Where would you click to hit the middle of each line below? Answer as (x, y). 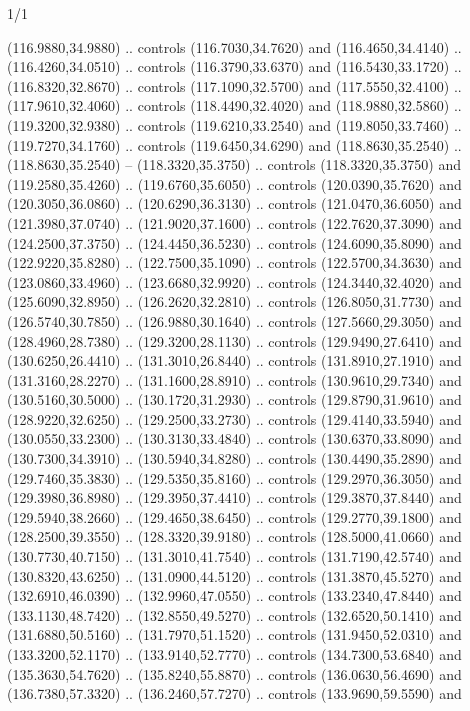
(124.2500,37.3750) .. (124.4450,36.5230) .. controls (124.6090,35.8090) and (234, 242)
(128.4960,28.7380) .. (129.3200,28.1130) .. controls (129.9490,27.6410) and (234, 340)
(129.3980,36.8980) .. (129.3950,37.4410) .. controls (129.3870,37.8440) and (234, 497)
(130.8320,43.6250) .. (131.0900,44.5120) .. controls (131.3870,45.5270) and (234, 575)
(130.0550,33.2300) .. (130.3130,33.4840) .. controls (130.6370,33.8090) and (234, 438)
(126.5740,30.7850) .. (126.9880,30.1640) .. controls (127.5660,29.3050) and (234, 320)
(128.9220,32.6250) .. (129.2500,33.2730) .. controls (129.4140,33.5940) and (234, 418)
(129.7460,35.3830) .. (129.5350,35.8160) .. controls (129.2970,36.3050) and (234, 477)
